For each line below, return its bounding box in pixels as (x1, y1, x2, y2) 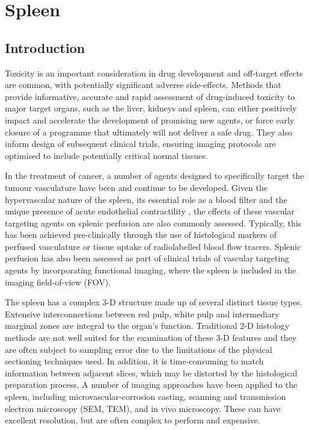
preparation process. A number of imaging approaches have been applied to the (5, 378, 298, 391)
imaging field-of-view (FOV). (5, 275, 111, 288)
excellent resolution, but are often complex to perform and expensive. (5, 414, 260, 426)
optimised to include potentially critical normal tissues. (5, 149, 208, 161)
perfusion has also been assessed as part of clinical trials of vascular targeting (5, 252, 290, 264)
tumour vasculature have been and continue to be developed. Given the (5, 181, 268, 193)
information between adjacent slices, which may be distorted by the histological (5, 366, 298, 379)
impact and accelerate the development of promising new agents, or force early (5, 113, 295, 126)
